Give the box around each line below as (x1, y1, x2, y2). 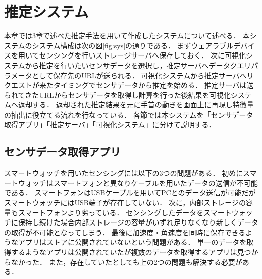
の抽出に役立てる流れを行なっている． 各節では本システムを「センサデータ (4, 109, 253, 120)
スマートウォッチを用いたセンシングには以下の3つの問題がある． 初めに (4, 168, 243, 178)
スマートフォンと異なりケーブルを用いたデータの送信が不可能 (53, 177, 258, 188)
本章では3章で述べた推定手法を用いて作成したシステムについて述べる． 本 (4, 30, 250, 41)
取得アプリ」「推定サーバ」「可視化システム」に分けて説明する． (4, 119, 216, 130)
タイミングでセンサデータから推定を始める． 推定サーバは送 (53, 80, 254, 90)
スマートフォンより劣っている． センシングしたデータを (18, 207, 204, 217)
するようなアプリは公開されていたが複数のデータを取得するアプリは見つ (11, 247, 251, 257)
